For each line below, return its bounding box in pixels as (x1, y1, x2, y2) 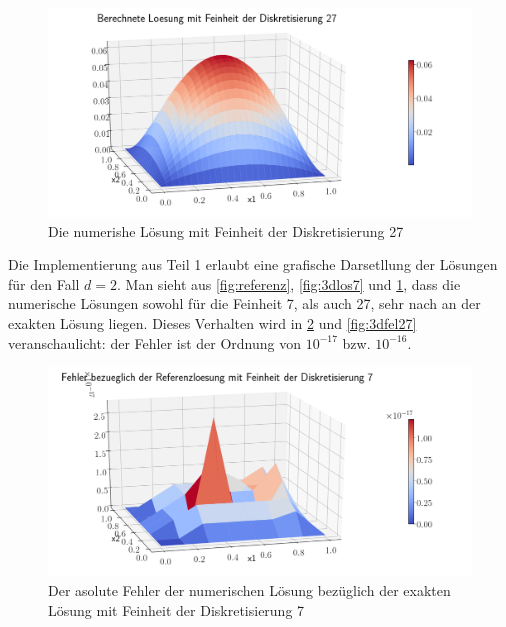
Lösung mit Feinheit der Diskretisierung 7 (48, 599, 305, 620)
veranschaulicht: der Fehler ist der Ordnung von (8, 332, 302, 353)
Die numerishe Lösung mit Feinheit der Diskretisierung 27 (48, 220, 404, 241)
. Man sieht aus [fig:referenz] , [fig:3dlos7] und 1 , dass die (117, 273, 461, 294)
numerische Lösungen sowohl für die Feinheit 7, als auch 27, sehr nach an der (8, 293, 481, 314)
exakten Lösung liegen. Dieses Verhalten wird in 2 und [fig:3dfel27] (8, 313, 417, 334)
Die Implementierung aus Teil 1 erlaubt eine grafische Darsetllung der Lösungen (8, 254, 498, 275)
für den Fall (8, 273, 80, 294)
